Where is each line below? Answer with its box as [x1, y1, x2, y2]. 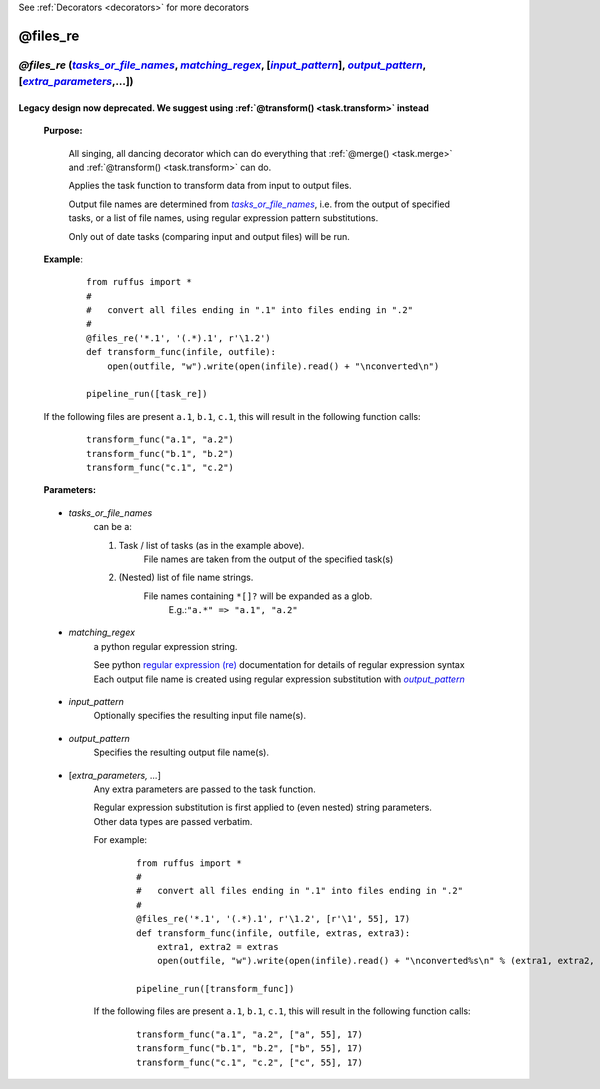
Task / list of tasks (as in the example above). [118, 539, 305, 551]
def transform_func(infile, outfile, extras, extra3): [136, 927, 411, 939]
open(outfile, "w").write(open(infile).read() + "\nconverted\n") [106, 360, 440, 372]
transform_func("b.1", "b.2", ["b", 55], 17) [136, 1043, 364, 1054]
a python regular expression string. [93, 640, 238, 652]
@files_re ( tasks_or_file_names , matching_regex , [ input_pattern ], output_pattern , [18, 58, 427, 72]
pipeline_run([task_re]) [86, 388, 208, 400]
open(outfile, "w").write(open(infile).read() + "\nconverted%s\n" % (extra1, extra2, [156, 955, 595, 967]
